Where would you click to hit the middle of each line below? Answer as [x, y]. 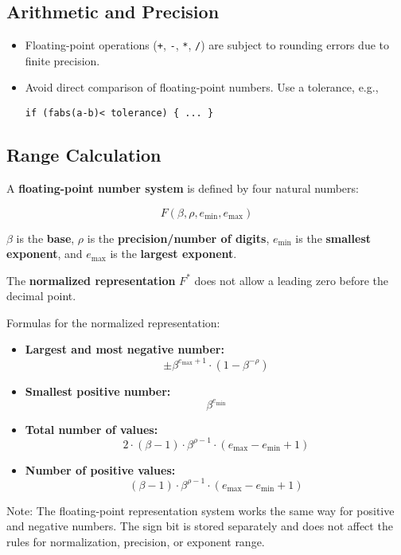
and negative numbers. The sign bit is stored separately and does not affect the [200, 526]
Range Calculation [84, 155]
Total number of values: [91, 429]
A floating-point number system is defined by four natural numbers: [183, 188]
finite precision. [62, 60]
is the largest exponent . [173, 254]
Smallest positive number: [98, 391]
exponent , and [45, 254]
